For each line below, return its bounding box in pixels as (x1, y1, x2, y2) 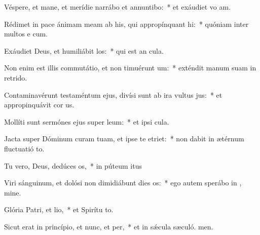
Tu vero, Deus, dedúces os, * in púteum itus (4, 160, 142, 171)
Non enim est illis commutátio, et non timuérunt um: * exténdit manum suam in (4, 62, 256, 73)
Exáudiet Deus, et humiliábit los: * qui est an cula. (4, 45, 164, 56)
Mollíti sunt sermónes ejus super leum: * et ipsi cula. (4, 116, 169, 127)
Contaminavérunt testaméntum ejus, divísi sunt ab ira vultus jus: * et (4, 89, 222, 100)
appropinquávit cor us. (4, 99, 75, 110)
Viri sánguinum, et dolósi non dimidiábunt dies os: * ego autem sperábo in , (4, 177, 242, 188)
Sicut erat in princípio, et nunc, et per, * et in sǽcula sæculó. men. (4, 221, 213, 231)
